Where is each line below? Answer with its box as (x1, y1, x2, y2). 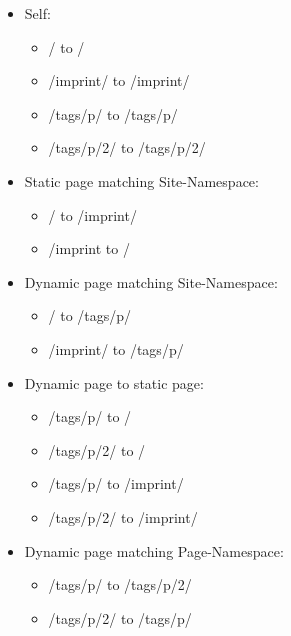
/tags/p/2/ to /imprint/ (48, 506, 198, 527)
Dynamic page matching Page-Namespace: (24, 540, 284, 561)
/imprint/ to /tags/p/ (48, 338, 184, 359)
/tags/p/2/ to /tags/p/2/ (48, 137, 206, 158)
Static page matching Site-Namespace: (24, 170, 259, 191)
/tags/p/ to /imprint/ (48, 473, 184, 494)
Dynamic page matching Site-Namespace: (24, 271, 278, 292)
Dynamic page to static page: (24, 372, 204, 393)
